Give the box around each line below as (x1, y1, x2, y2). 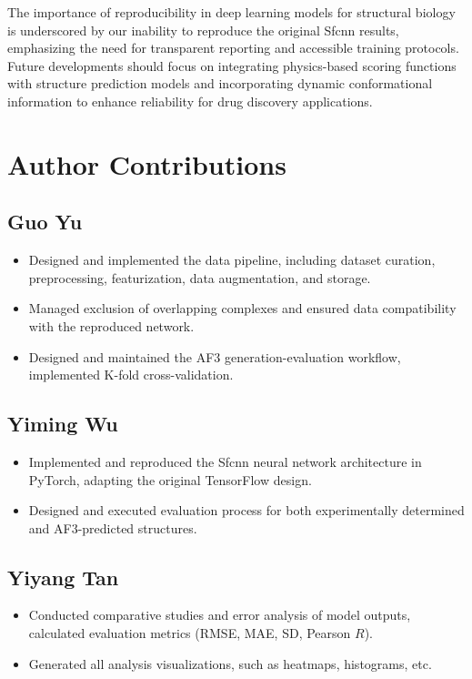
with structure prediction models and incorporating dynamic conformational (7, 74, 433, 93)
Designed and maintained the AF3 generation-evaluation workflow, (28, 347, 401, 366)
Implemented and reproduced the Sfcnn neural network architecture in (28, 451, 422, 471)
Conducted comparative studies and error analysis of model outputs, (28, 605, 411, 624)
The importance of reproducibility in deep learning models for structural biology (7, 3, 456, 21)
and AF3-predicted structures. (28, 518, 197, 537)
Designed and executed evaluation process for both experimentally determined (28, 501, 465, 520)
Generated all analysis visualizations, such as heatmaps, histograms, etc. (28, 654, 432, 673)
